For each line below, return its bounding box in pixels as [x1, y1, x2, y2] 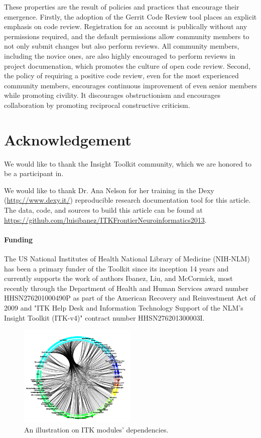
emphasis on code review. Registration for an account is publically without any [4, 21, 247, 32]
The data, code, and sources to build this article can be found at [4, 205, 203, 215]
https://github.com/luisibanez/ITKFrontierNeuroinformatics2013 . [4, 214, 207, 225]
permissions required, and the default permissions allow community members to [4, 31, 249, 41]
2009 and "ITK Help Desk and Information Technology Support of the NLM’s [4, 302, 243, 313]
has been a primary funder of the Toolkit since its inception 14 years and [4, 263, 229, 273]
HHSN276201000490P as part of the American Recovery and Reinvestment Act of [4, 293, 255, 303]
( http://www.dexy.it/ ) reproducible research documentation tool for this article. [4, 195, 251, 205]
